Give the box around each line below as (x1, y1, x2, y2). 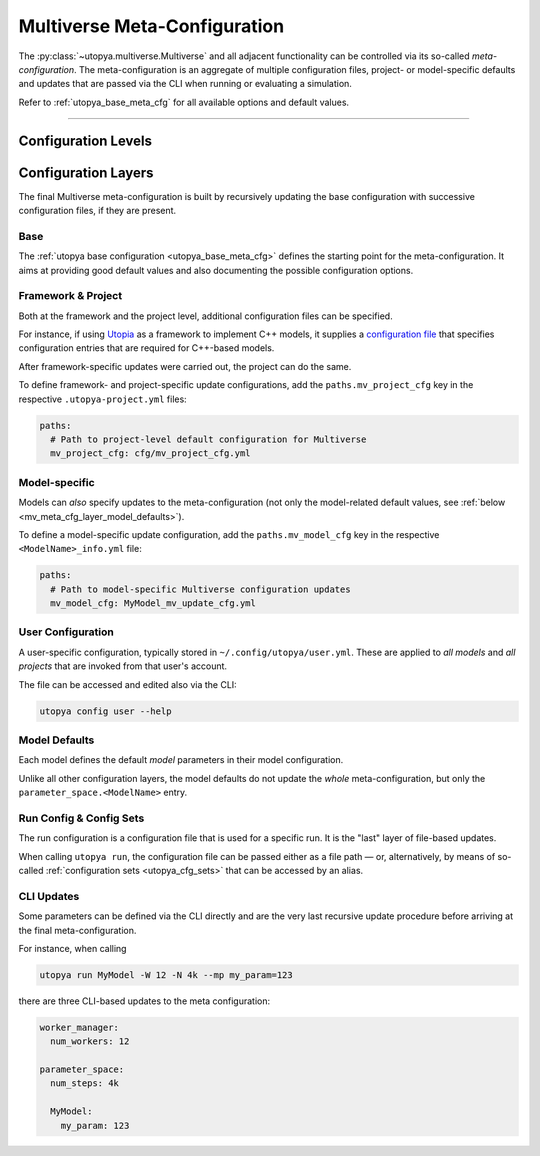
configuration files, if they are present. (18, 205, 177, 217)
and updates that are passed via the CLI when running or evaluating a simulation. (18, 78, 352, 90)
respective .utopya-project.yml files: (18, 393, 187, 405)
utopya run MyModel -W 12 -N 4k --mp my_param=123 (39, 969, 294, 980)
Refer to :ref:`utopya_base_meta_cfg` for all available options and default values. (18, 96, 350, 108)
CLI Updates (18, 889, 80, 903)
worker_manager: (39, 1021, 120, 1033)
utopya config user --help (39, 705, 172, 717)
